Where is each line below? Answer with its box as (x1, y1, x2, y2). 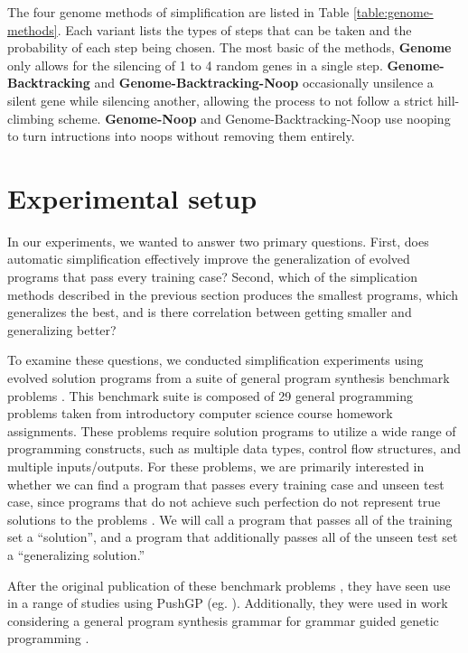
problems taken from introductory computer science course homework (7, 404, 393, 423)
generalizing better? (7, 320, 117, 339)
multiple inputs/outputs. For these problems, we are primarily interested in (7, 457, 425, 475)
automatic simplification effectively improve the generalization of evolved (7, 249, 410, 268)
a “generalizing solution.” (7, 545, 145, 564)
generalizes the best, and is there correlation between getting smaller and (7, 303, 412, 322)
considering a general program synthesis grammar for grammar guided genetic (7, 611, 439, 630)
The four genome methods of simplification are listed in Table (7, 3, 350, 21)
